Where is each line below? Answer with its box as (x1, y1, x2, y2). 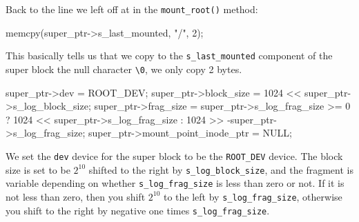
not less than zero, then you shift (6, 189, 146, 203)
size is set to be (6, 162, 70, 176)
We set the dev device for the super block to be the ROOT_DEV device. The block (6, 148, 343, 163)
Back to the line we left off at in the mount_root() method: (6, 2, 258, 16)
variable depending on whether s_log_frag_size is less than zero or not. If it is (6, 176, 345, 190)
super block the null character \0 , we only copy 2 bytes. (6, 61, 242, 76)
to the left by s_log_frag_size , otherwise (164, 189, 342, 203)
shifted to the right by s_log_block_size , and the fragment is (88, 162, 353, 176)
